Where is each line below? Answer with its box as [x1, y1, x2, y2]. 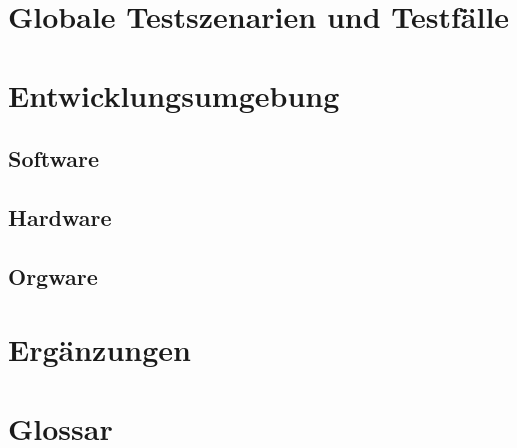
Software [8, 143, 100, 174]
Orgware [8, 260, 98, 291]
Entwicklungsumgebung [8, 74, 340, 115]
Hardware [8, 201, 112, 232]
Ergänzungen [8, 329, 191, 370]
